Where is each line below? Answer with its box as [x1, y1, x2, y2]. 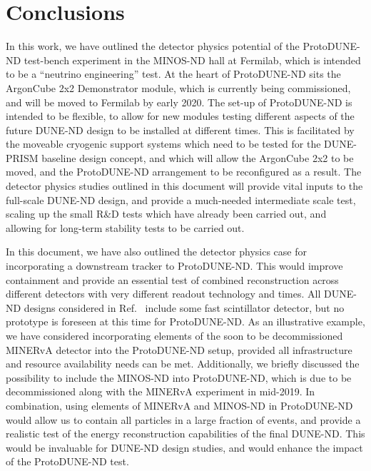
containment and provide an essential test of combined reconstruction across [6, 272, 339, 287]
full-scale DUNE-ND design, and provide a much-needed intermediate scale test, [6, 192, 356, 207]
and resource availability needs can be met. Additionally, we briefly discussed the [6, 356, 360, 371]
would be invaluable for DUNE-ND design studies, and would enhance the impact [6, 440, 363, 455]
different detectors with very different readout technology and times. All [6, 286, 321, 301]
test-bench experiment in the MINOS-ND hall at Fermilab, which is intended [24, 52, 361, 67]
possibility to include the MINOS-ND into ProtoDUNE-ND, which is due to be [6, 370, 352, 385]
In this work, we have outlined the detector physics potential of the [6, 39, 300, 54]
